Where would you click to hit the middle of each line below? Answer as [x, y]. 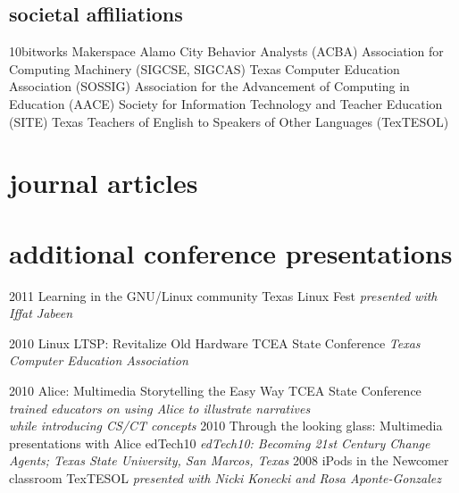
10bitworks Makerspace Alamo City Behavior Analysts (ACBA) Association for [226, 51]
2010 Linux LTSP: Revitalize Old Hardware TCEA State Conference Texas [215, 343]
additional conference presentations [231, 252]
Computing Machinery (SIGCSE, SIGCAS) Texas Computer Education [204, 68]
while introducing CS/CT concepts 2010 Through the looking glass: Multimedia [226, 426]
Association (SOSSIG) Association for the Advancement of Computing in [209, 86]
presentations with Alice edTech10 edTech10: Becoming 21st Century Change [220, 443]
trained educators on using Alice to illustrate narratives [160, 408]
